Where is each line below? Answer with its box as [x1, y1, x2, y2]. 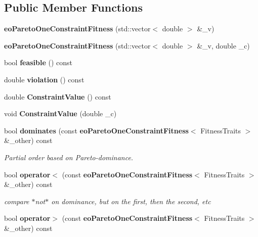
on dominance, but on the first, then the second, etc [51, 196, 211, 206]
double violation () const [4, 74, 84, 84]
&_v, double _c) [197, 40, 250, 51]
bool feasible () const [4, 57, 73, 68]
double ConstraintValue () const [4, 91, 111, 102]
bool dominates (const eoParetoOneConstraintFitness [4, 125, 189, 135]
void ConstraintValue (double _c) [4, 108, 117, 119]
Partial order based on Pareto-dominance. [4, 152, 134, 162]
